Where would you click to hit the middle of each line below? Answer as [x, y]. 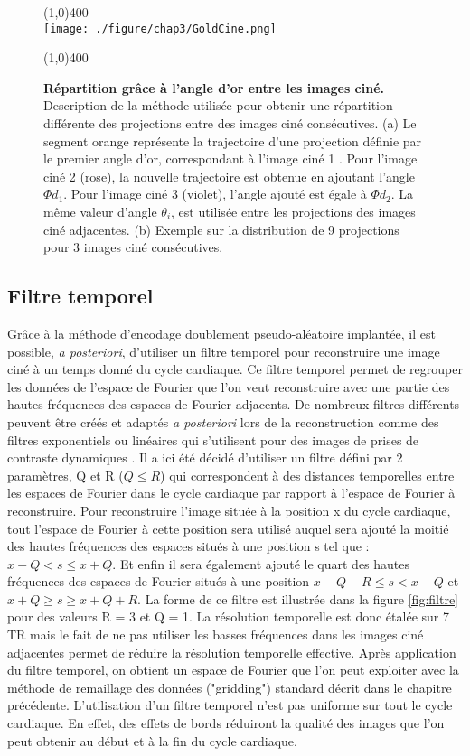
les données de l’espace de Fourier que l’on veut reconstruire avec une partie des [229, 386]
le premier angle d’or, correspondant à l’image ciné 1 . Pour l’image [230, 159]
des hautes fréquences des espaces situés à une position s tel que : [188, 546]
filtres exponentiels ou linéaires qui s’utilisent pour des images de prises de [213, 439]
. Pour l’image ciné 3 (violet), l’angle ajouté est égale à [215, 194]
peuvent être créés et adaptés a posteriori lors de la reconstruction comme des [223, 421]
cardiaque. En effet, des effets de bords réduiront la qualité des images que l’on [226, 723]
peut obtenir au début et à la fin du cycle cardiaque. [152, 740]
